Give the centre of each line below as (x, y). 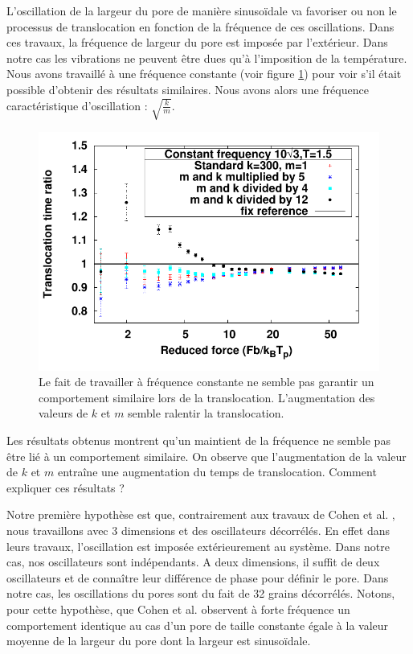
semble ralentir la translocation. (206, 413)
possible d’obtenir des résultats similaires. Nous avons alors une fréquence (188, 89)
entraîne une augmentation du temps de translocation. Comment (217, 472)
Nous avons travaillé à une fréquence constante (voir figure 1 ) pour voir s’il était (204, 74)
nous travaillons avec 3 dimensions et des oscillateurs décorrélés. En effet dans (198, 530)
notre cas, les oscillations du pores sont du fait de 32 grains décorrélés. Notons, (201, 593)
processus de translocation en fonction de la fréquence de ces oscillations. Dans (200, 26)
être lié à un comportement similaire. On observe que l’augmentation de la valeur (206, 456)
